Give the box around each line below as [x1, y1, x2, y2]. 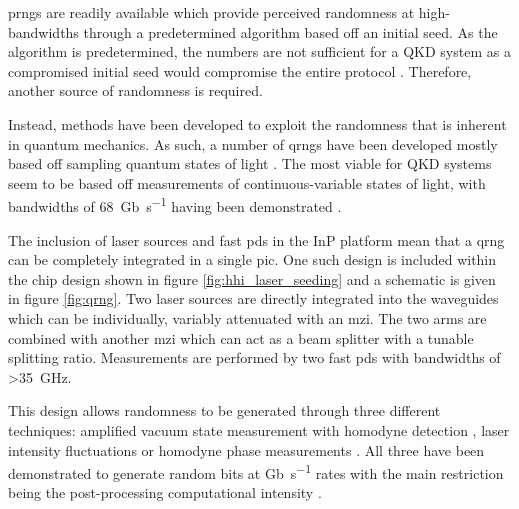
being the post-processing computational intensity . [8, 482, 322, 503]
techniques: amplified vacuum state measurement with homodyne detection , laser [8, 419, 510, 440]
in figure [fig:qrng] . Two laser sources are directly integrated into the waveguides [8, 288, 499, 309]
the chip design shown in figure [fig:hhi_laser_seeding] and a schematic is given [8, 268, 496, 289]
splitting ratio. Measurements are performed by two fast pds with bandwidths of [8, 347, 501, 368]
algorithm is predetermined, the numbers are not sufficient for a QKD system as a [8, 41, 511, 62]
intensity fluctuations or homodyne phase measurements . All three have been [8, 439, 485, 460]
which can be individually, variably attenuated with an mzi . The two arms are [8, 307, 487, 328]
